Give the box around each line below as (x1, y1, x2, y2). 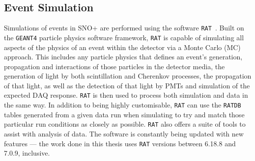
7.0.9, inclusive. (4, 148, 50, 158)
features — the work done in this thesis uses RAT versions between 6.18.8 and (4, 138, 236, 148)
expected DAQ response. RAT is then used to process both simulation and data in (4, 90, 248, 100)
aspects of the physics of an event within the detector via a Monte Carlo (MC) (4, 42, 241, 52)
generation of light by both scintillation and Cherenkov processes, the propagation (4, 71, 252, 81)
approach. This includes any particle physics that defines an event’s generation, (4, 52, 243, 62)
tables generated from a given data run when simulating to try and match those (4, 109, 245, 119)
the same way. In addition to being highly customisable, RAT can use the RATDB (4, 100, 241, 110)
